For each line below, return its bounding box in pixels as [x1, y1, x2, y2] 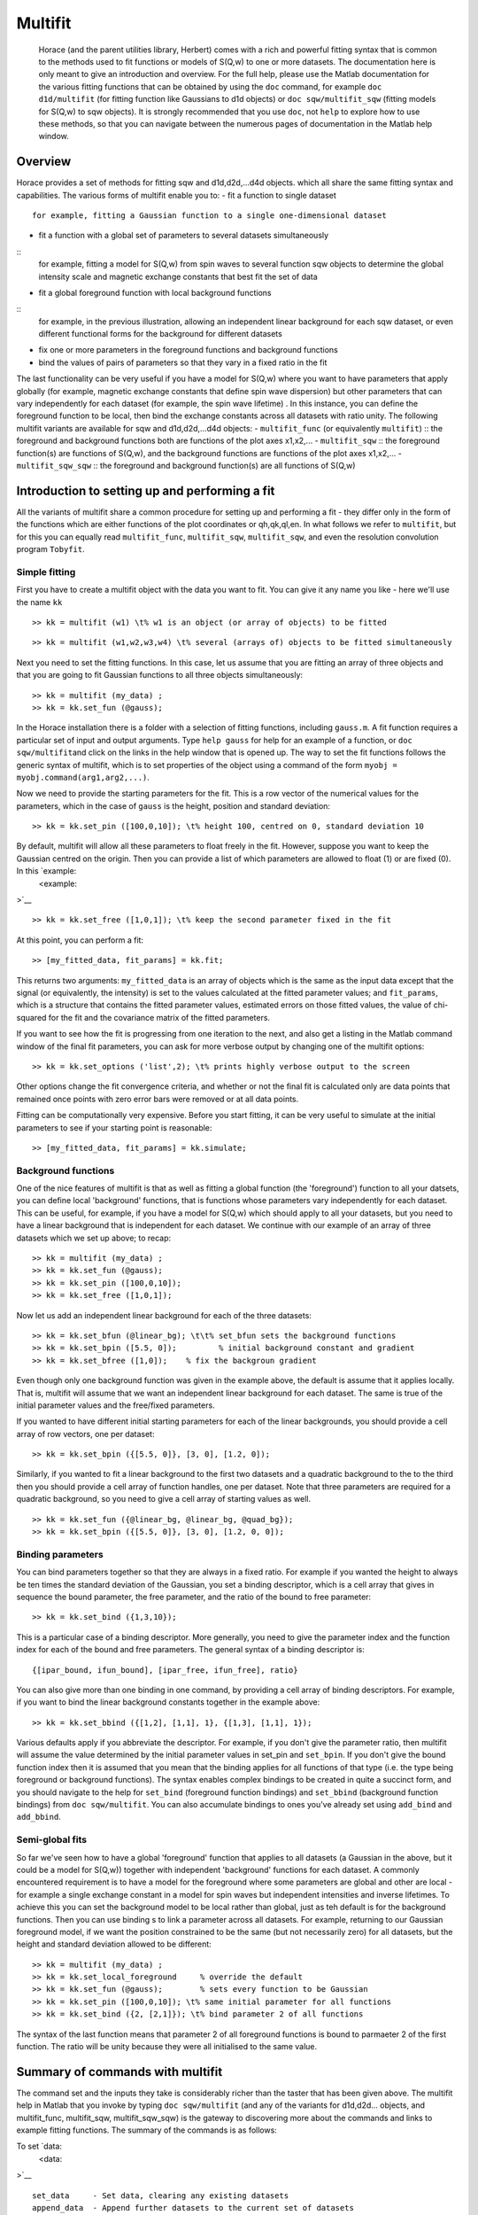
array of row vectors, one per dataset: [16, 1428, 155, 1439]
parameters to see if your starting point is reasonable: [16, 1122, 212, 1133]
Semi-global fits [16, 1834, 88, 1846]
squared [16, 1012, 47, 1022]
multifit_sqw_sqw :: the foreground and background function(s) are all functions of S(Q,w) [16, 461, 356, 470]
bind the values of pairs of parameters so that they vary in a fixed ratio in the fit [38, 357, 328, 368]
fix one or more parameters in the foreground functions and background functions [38, 345, 338, 355]
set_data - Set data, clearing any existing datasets [32, 2190, 289, 2201]
